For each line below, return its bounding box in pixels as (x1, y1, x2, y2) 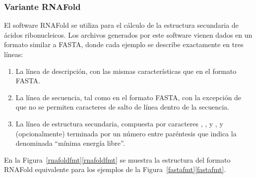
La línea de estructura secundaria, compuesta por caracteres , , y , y (15, 118, 223, 128)
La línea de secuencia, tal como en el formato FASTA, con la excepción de (15, 92, 242, 102)
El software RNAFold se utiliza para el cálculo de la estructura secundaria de (4, 20, 239, 30)
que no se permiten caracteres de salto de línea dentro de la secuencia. (15, 102, 229, 112)
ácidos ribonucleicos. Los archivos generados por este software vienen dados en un (4, 29, 253, 40)
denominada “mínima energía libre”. (15, 138, 125, 148)
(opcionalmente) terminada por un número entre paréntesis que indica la (15, 128, 237, 138)
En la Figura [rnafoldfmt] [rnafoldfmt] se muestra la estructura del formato (4, 154, 231, 165)
